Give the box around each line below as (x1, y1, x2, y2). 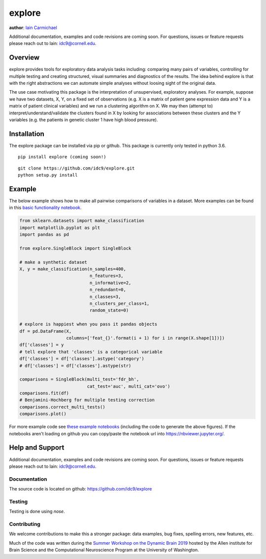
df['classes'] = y (19, 342, 64, 348)
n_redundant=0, (89, 287, 127, 293)
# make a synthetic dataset (19, 259, 87, 265)
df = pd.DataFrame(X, (19, 328, 72, 334)
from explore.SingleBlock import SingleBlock (19, 245, 132, 251)
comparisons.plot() (19, 411, 66, 417)
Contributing (9, 521, 40, 527)
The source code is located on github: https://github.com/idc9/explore (9, 486, 152, 492)
